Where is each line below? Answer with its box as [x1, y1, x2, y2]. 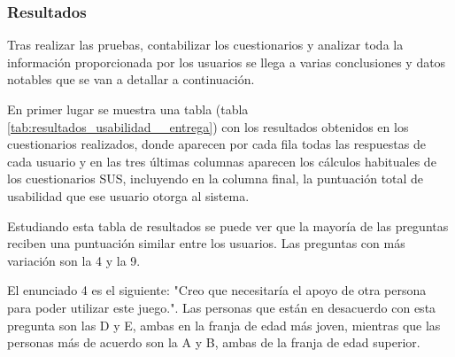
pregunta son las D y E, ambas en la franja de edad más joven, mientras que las [7, 315, 441, 334]
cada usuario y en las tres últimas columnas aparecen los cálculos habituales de [7, 151, 436, 170]
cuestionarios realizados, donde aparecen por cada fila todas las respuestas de [7, 135, 426, 153]
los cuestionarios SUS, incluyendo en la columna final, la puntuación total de [7, 169, 424, 188]
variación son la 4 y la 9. [7, 251, 141, 269]
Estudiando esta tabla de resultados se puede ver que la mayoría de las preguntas [7, 216, 449, 235]
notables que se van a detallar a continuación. [7, 70, 255, 89]
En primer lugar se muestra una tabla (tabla [7, 100, 249, 118]
